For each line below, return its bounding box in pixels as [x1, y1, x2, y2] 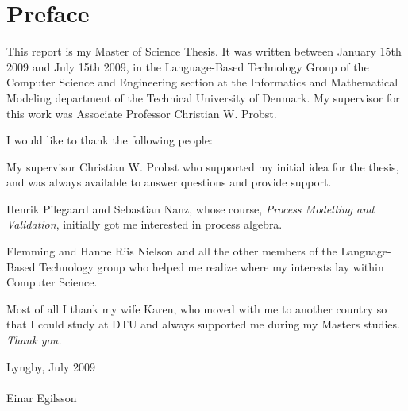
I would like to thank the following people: [6, 132, 213, 148]
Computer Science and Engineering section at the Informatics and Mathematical [6, 74, 398, 90]
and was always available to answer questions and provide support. [6, 174, 332, 190]
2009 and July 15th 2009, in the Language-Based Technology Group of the [6, 58, 369, 75]
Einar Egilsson [6, 389, 77, 405]
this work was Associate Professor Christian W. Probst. [6, 105, 277, 121]
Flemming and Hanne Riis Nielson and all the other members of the [6, 243, 337, 259]
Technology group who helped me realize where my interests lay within [39, 258, 384, 275]
